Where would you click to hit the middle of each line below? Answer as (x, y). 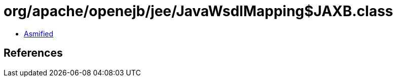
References (33, 53)
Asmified (39, 33)
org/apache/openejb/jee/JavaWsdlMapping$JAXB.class (198, 11)
